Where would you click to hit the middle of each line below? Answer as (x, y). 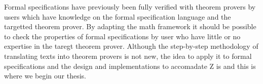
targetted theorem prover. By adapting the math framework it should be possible (130, 26)
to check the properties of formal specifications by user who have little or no (122, 36)
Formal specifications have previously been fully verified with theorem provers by (130, 7)
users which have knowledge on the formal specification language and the (118, 16)
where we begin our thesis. (45, 76)
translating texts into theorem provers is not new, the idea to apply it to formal (128, 56)
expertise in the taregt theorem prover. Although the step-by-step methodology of (131, 46)
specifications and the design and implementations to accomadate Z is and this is (130, 66)
